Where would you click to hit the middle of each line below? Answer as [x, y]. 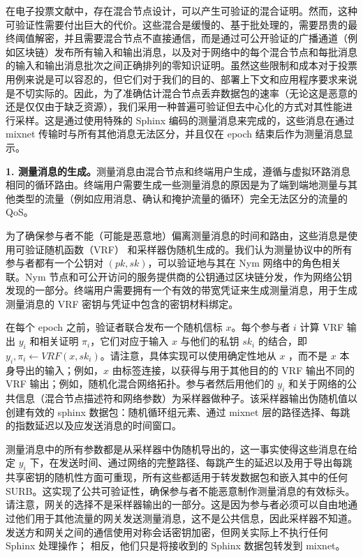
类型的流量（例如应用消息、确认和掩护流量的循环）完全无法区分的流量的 [181, 198]
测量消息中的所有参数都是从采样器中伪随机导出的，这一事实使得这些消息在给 [181, 448]
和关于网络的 [317, 384]
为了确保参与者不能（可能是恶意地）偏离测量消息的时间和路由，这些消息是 [177, 235]
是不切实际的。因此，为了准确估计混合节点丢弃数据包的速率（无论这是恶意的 [181, 92]
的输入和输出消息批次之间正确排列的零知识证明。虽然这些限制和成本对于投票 [181, 65]
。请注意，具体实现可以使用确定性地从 [188, 355]
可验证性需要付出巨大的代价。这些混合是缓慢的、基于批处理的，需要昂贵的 [177, 24]
